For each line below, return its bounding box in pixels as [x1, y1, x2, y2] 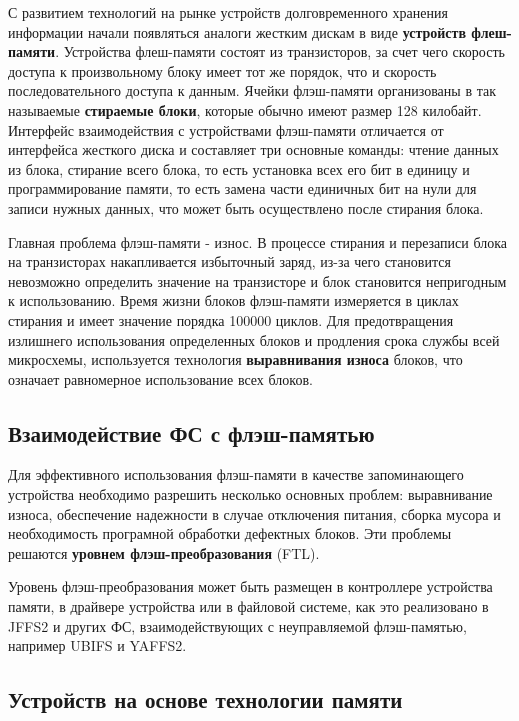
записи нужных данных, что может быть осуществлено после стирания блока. [8, 197, 484, 218]
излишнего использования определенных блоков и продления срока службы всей [8, 329, 500, 350]
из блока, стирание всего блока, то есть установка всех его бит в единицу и [8, 158, 470, 179]
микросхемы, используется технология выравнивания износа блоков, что [8, 349, 463, 370]
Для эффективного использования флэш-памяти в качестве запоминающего [8, 464, 464, 485]
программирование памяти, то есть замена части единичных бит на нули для [8, 178, 477, 199]
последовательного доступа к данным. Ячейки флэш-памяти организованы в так [8, 80, 496, 101]
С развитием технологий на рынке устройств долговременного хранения [8, 2, 448, 22]
